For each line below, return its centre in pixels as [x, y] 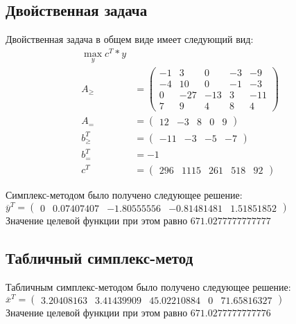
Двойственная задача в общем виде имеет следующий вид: [130, 39]
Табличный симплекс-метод [99, 258]
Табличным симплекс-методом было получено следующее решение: [148, 287]
